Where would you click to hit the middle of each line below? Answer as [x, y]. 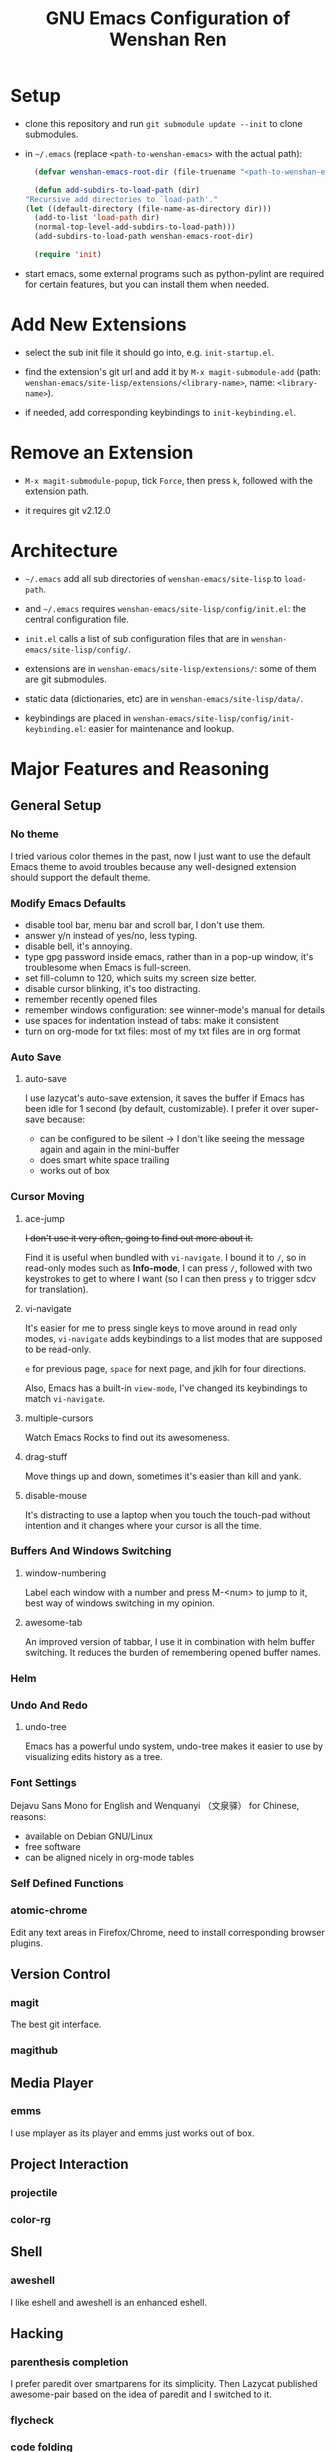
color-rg [31, 2220]
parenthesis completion [69, 2362]
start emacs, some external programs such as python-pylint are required [174, 273]
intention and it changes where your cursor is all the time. [143, 1525]
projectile [34, 2193]
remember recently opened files [91, 999]
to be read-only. [58, 1349]
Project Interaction [69, 2164]
